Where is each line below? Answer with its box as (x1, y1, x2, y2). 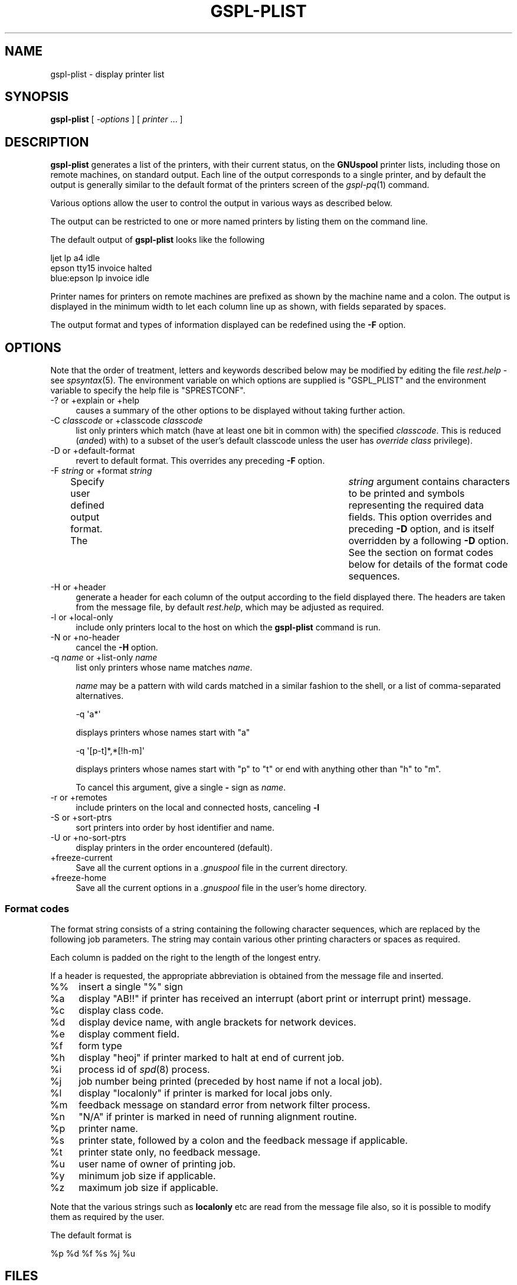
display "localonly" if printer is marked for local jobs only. (78, 1086, 332, 1099)
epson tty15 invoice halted (50, 263, 152, 274)
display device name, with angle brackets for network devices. (78, 1016, 356, 1028)
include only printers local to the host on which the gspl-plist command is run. (76, 622, 381, 633)
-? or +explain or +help (50, 395, 139, 406)
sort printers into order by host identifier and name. (76, 822, 275, 833)
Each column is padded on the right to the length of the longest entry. (50, 952, 321, 962)
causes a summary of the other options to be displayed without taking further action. (76, 405, 405, 416)
